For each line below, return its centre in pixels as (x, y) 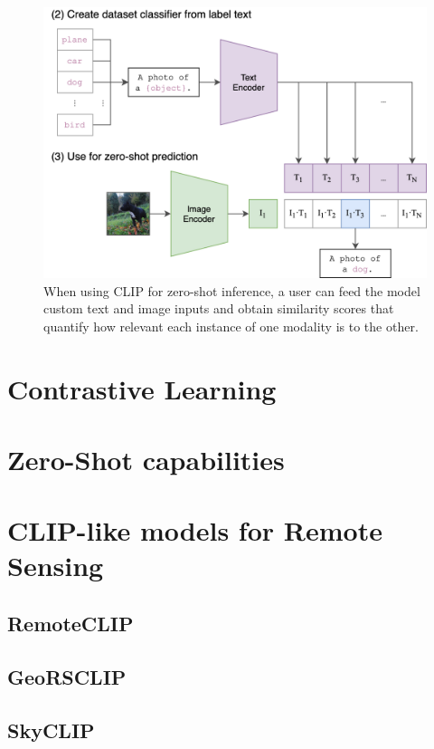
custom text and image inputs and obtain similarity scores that (219, 308)
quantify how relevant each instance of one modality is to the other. (231, 326)
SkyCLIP (51, 730)
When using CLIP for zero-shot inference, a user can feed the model (232, 290)
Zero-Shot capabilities (146, 459)
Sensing (56, 566)
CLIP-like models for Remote (195, 530)
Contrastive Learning (142, 388)
